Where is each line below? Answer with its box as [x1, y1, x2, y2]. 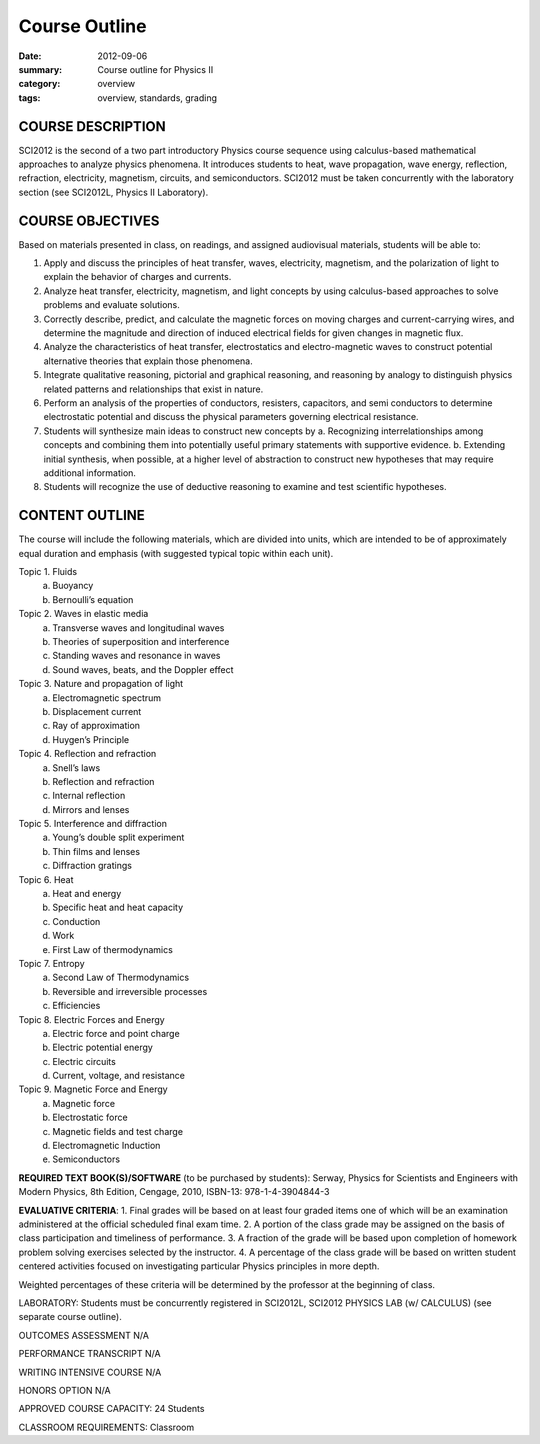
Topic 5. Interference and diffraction [18, 818, 167, 830]
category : [18, 78, 61, 90]
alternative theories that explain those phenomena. [43, 355, 254, 367]
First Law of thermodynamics [52, 943, 174, 955]
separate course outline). [18, 1311, 122, 1323]
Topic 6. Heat [18, 873, 74, 885]
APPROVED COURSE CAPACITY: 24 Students [18, 1403, 205, 1415]
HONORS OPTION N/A [18, 1384, 111, 1396]
